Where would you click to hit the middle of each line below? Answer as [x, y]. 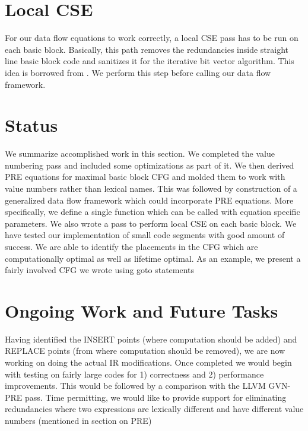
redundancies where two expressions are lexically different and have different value [154, 409]
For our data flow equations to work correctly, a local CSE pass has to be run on [152, 38]
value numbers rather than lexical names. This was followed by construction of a [151, 188]
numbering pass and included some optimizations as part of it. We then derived [150, 165]
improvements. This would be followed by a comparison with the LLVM [135, 386]
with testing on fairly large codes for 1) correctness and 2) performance [134, 374]
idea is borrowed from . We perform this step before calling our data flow [138, 72]
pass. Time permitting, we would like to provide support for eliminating [156, 397]
